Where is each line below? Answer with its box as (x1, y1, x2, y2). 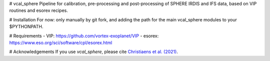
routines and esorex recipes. (9, 7, 68, 13)
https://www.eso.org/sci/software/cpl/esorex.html (9, 40, 112, 46)
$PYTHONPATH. (9, 24, 43, 30)
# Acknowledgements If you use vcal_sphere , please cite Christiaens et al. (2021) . (9, 49, 178, 55)
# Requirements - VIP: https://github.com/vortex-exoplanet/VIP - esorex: (9, 33, 159, 39)
